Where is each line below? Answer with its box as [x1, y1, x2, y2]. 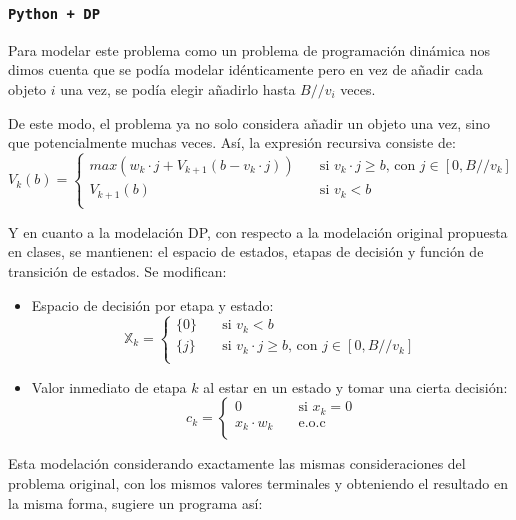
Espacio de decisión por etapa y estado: [31, 294, 274, 315]
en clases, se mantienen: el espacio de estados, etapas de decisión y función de [8, 241, 484, 262]
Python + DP [8, 5, 101, 22]
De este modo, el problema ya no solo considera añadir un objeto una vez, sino [8, 112, 491, 133]
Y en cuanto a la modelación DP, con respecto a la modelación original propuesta [8, 221, 508, 242]
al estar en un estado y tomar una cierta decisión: [203, 376, 508, 397]
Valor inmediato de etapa [31, 376, 187, 397]
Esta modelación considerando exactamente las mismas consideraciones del [8, 453, 466, 474]
